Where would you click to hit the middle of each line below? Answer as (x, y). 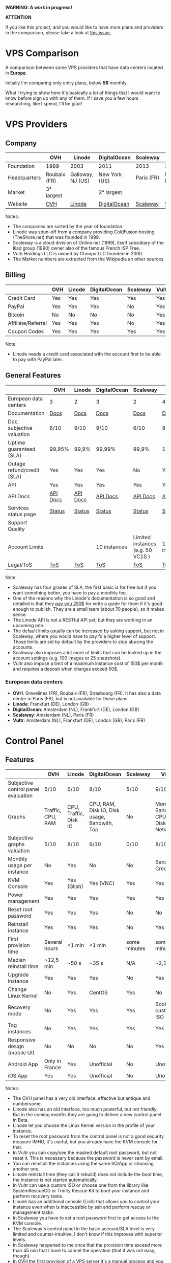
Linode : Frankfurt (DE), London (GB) (51, 704)
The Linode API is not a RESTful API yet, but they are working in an (82, 620)
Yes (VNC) (102, 883)
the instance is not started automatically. (55, 1180)
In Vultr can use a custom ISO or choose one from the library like (80, 1185)
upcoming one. (28, 625)
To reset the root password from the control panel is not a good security (88, 1136)
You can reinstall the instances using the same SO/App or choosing (83, 1163)
